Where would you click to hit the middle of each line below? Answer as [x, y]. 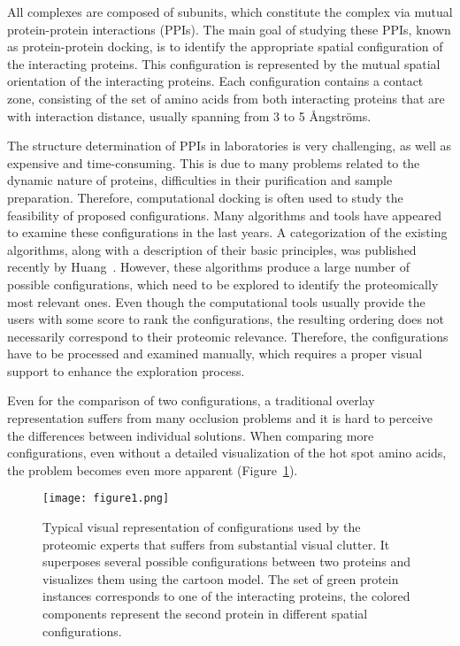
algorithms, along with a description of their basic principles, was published [212, 249]
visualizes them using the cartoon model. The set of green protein [221, 578]
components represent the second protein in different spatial [205, 614]
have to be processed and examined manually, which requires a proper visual [215, 354]
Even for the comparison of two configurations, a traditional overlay [191, 400]
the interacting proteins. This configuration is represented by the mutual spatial [224, 63]
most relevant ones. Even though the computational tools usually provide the [216, 301]
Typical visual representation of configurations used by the [202, 527]
